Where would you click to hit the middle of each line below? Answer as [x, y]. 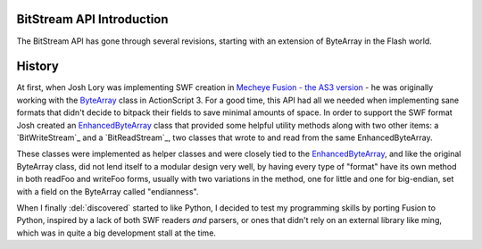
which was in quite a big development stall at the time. [116, 233]
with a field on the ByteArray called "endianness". [108, 191]
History [38, 66]
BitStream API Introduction [92, 19]
